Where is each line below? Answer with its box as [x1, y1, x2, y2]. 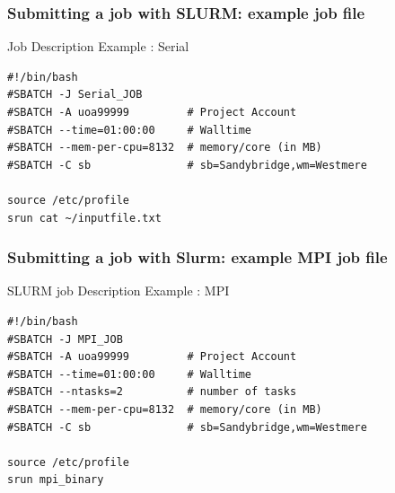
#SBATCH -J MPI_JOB [7, 332, 123, 346]
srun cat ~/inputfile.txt [7, 211, 162, 224]
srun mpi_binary [7, 473, 104, 487]
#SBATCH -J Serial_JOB [7, 88, 143, 101]
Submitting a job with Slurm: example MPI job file [7, 246, 388, 269]
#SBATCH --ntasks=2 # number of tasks [7, 385, 297, 399]
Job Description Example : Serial [7, 37, 189, 56]
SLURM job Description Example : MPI [7, 281, 230, 300]
